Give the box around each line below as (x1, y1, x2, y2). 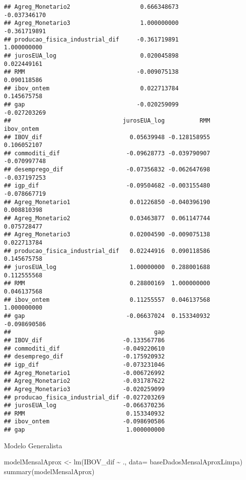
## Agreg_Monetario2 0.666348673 (4, 3, 179, 10)
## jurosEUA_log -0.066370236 (4, 402, 165, 409)
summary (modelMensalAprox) (4, 466, 95, 476)
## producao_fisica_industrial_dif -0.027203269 (4, 394, 165, 401)
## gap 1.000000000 (4, 426, 165, 434)
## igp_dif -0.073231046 (4, 361, 165, 368)
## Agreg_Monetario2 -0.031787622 (4, 377, 165, 385)
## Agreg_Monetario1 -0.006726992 (4, 369, 165, 376)
